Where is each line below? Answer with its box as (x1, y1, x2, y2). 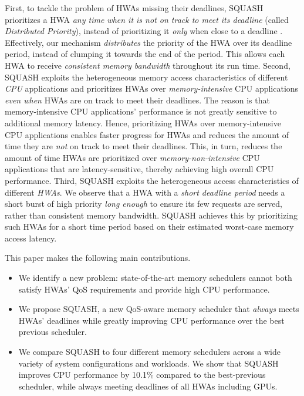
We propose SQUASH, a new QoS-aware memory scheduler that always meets (18, 303, 299, 315)
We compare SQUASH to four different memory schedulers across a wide (18, 345, 281, 358)
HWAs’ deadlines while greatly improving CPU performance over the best (18, 314, 285, 326)
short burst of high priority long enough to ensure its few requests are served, (5, 197, 282, 210)
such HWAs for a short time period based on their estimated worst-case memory (5, 220, 294, 233)
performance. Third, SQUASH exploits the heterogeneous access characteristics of (5, 174, 299, 186)
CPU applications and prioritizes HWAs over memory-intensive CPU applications (5, 82, 299, 95)
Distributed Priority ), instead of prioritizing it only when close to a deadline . (5, 25, 283, 37)
